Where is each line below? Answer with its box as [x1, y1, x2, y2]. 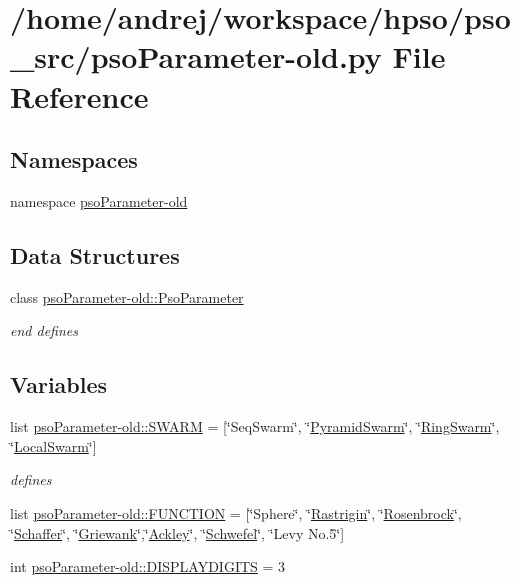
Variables [10, 369, 108, 400]
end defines [10, 320, 78, 341]
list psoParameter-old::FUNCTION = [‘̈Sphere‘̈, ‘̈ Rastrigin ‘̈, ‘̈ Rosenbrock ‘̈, [10, 502, 462, 523]
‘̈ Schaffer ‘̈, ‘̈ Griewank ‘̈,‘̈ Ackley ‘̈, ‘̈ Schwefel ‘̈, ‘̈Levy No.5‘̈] [10, 522, 345, 543]
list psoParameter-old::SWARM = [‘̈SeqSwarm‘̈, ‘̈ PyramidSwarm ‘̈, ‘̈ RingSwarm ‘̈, [10, 416, 500, 437]
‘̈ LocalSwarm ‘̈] [10, 435, 97, 456]
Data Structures [10, 239, 180, 270]
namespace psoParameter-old [10, 190, 188, 211]
